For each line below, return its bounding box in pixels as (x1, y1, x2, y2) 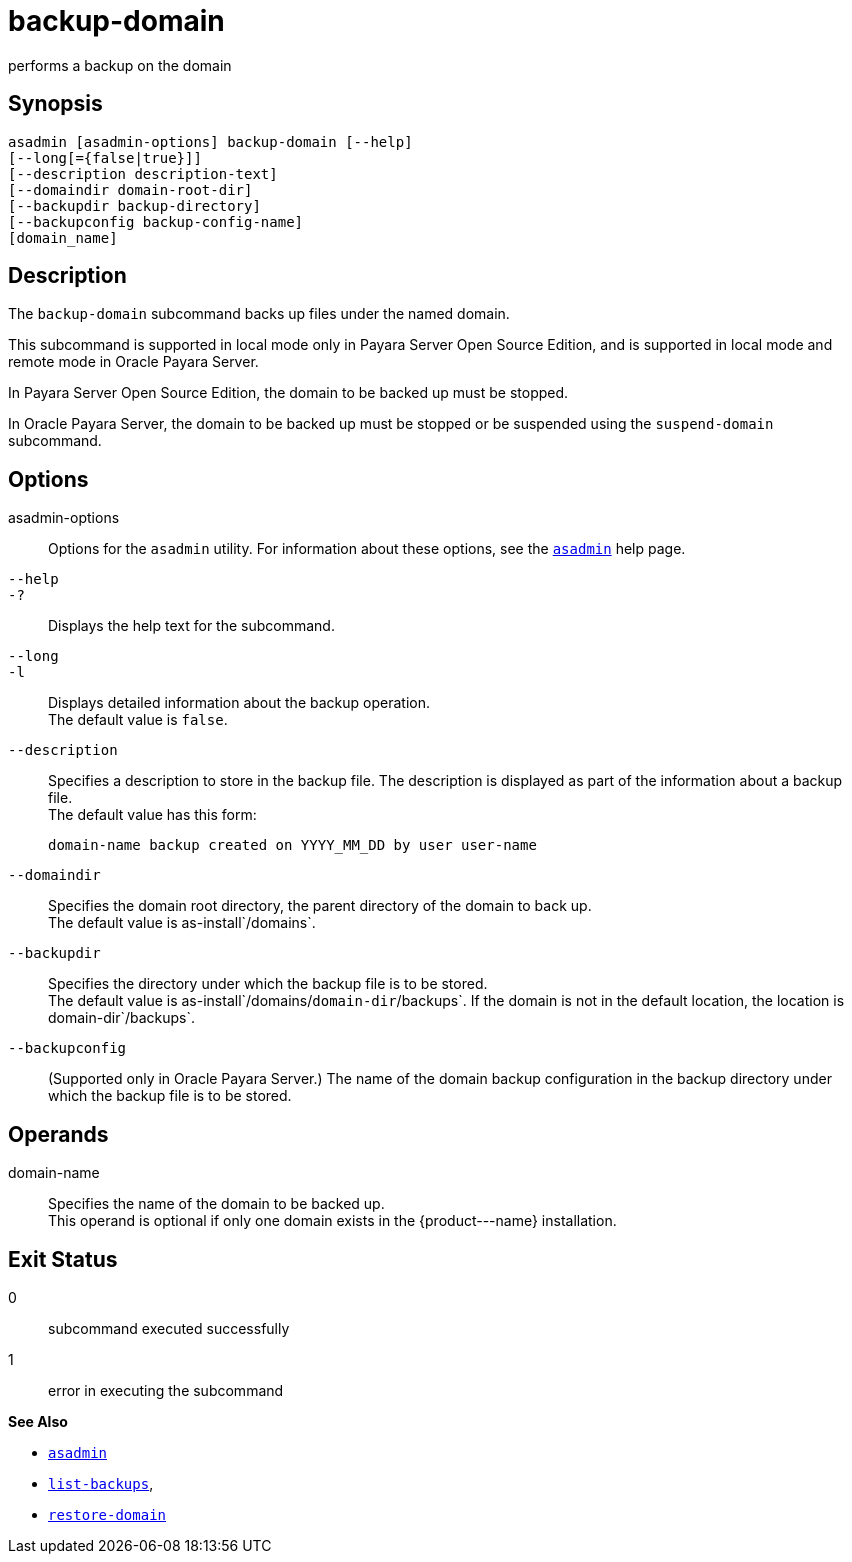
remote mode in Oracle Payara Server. (8, 353, 259, 371)
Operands (8, 1121, 109, 1147)
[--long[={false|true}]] (8, 149, 202, 166)
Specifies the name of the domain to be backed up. (48, 1195, 385, 1213)
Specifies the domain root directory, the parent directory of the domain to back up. (48, 897, 592, 915)
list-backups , (48, 1474, 154, 1492)
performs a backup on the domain (8, 56, 232, 74)
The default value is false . (48, 711, 228, 729)
